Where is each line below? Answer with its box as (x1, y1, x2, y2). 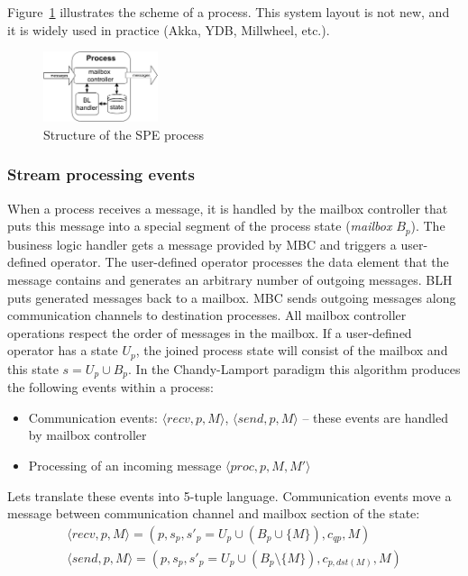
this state (7, 359, 59, 378)
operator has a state (7, 341, 118, 360)
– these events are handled (302, 407, 448, 426)
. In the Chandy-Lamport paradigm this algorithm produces (128, 359, 461, 378)
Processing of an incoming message (28, 455, 222, 474)
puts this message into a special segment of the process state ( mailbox (7, 216, 392, 235)
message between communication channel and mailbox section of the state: (7, 504, 420, 523)
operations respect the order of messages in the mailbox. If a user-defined (7, 323, 412, 342)
